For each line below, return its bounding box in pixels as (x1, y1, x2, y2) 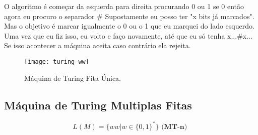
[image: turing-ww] (24, 58, 89, 65)
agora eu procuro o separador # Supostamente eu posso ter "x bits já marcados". (4, 11, 254, 21)
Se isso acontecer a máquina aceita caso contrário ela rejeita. (4, 40, 191, 51)
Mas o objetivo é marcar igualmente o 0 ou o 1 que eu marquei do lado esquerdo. (4, 21, 254, 31)
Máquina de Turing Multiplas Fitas (4, 97, 192, 112)
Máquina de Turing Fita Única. (24, 72, 121, 83)
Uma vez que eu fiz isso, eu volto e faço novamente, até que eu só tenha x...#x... (4, 30, 252, 41)
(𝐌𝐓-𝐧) (161, 123, 187, 130)
